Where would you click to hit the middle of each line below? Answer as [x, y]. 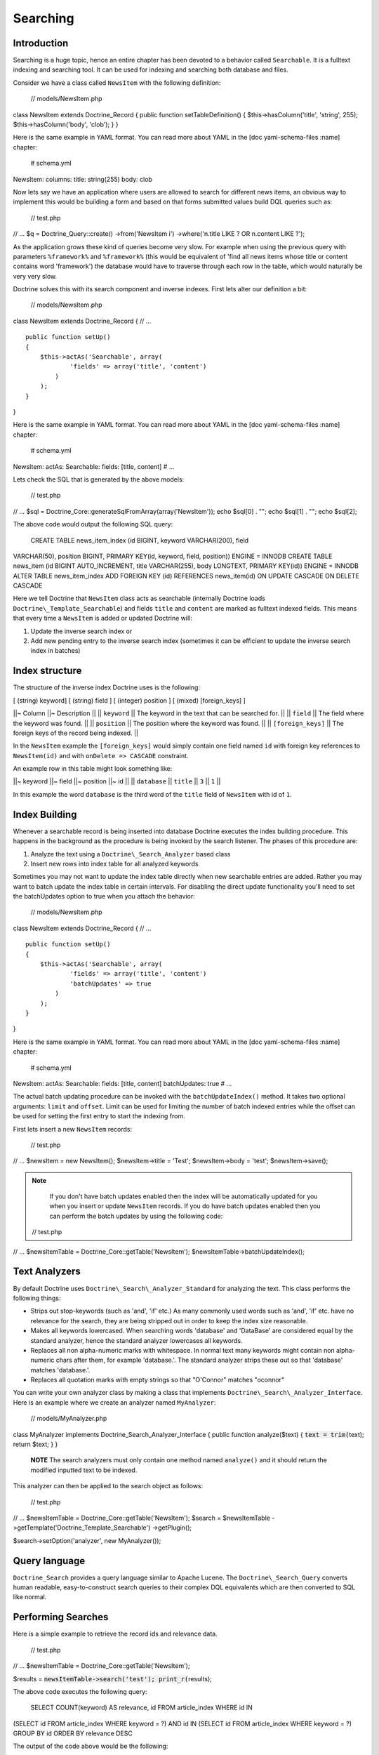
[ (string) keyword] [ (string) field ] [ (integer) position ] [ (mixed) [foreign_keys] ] [129, 700]
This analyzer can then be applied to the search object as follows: [108, 1486]
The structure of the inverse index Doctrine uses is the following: [106, 687]
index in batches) [55, 651]
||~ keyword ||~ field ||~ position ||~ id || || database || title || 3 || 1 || [117, 781]
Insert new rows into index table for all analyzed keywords [114, 863]
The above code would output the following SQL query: [93, 524]
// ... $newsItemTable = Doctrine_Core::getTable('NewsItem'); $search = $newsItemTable [141, 1518]
